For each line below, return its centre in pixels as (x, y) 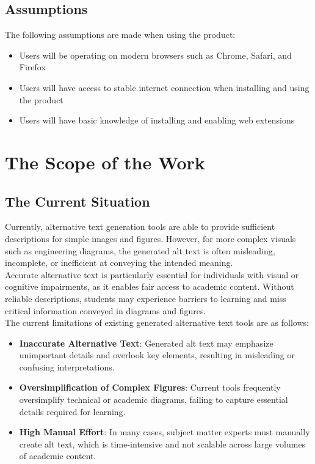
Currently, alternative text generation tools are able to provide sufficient (140, 226)
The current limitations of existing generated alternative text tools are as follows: (157, 322)
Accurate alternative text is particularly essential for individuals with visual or (152, 274)
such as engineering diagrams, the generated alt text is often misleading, (140, 250)
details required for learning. (72, 411)
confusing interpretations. (67, 366)
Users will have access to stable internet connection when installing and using (164, 87)
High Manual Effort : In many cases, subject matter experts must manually (165, 432)
